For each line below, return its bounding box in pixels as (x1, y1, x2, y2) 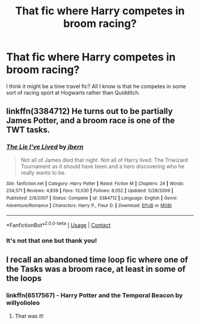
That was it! (14, 312, 44, 319)
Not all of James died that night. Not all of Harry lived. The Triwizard (20, 156, 189, 163)
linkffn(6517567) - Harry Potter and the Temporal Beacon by (6, 291, 183, 300)
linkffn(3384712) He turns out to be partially (6, 106, 173, 117)
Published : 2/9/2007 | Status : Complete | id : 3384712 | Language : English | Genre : (6, 195, 178, 201)
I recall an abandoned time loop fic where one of (6, 255, 189, 265)
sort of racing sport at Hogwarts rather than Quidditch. (6, 89, 140, 96)
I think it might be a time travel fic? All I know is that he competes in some (6, 82, 186, 90)
